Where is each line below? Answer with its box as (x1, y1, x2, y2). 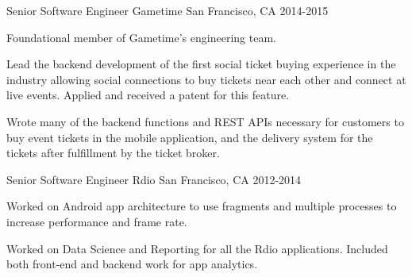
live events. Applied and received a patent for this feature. (6, 87, 290, 103)
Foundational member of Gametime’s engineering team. (6, 29, 276, 45)
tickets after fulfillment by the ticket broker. (6, 144, 220, 161)
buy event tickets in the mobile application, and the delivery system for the (6, 129, 373, 145)
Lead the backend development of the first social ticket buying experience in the (6, 56, 396, 72)
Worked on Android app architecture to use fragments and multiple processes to (6, 198, 397, 214)
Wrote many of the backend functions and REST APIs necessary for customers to (6, 113, 404, 129)
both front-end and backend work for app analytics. (6, 256, 258, 272)
